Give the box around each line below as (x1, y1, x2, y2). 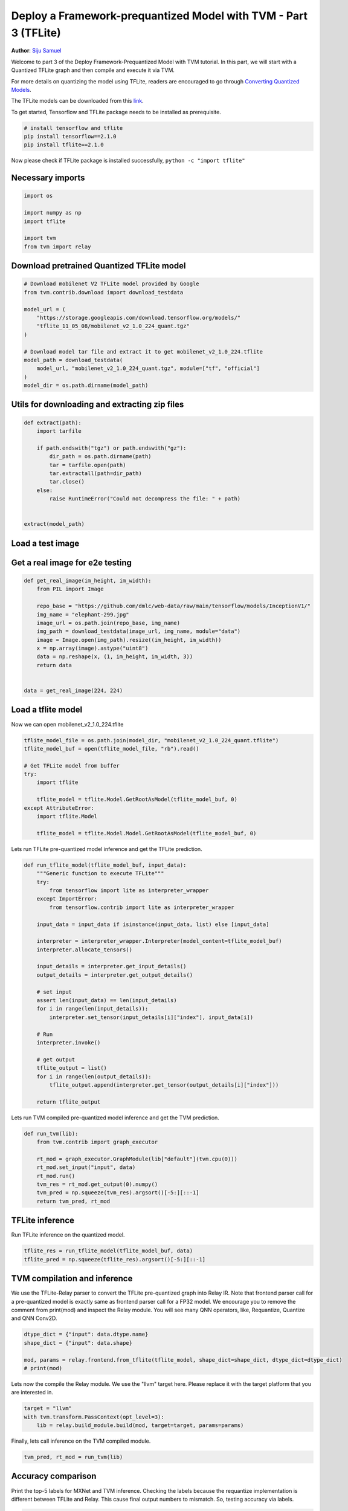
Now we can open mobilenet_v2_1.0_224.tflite (11, 720, 124, 728)
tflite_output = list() (36, 1064, 107, 1072)
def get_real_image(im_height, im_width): (24, 577, 152, 584)
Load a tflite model (11, 705, 83, 715)
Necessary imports (11, 173, 85, 183)
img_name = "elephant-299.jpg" (36, 611, 129, 618)
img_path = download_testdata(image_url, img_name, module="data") (36, 628, 241, 635)
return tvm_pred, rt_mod (36, 1197, 111, 1205)
